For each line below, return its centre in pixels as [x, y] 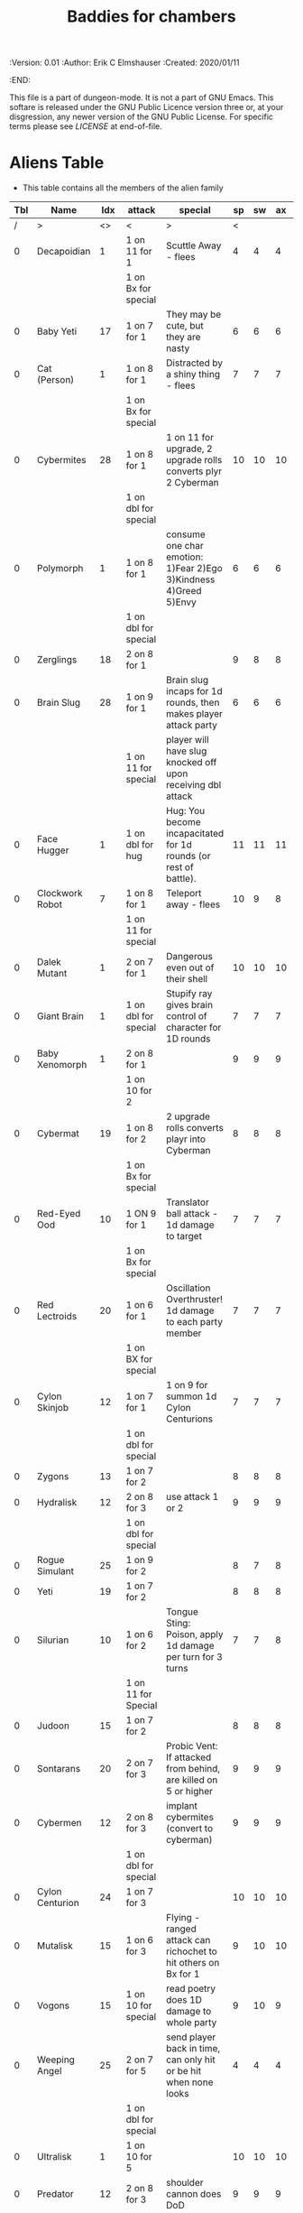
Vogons [54, 2005]
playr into [186, 1139]
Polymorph [60, 569]
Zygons [53, 1477]
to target [184, 1236]
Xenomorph [62, 1065]
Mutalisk [55, 1946]
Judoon [54, 1726]
